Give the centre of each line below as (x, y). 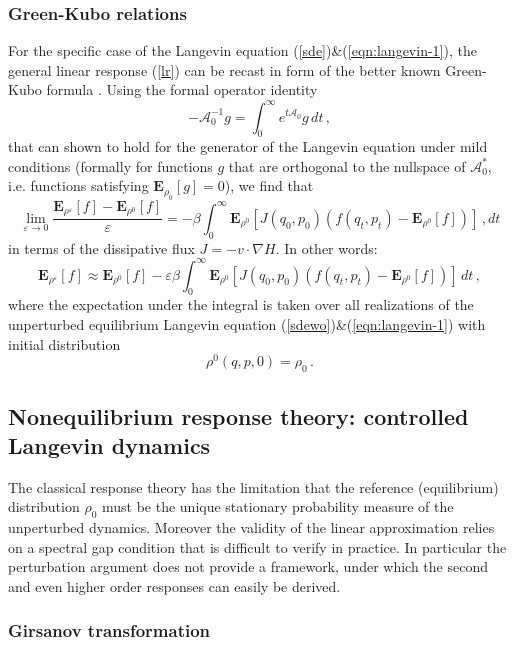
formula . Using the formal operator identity (182, 89)
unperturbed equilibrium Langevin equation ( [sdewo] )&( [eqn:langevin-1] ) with (247, 324)
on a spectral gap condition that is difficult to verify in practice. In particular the (257, 546)
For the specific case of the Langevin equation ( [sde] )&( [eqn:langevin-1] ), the (242, 50)
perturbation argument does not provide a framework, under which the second (248, 566)
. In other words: (326, 247)
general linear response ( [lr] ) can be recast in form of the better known (224, 69)
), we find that (269, 185)
